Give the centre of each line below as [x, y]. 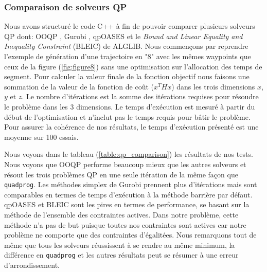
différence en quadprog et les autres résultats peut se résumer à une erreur [121, 255]
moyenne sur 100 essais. [41, 137]
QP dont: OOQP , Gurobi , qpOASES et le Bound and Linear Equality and [123, 36]
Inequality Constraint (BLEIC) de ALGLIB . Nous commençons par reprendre [126, 46]
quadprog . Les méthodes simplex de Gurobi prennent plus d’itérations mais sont [131, 184]
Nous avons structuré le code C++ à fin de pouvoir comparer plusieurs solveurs [130, 26]
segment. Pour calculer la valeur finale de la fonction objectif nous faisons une [127, 76]
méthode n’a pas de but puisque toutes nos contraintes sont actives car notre [125, 224]
